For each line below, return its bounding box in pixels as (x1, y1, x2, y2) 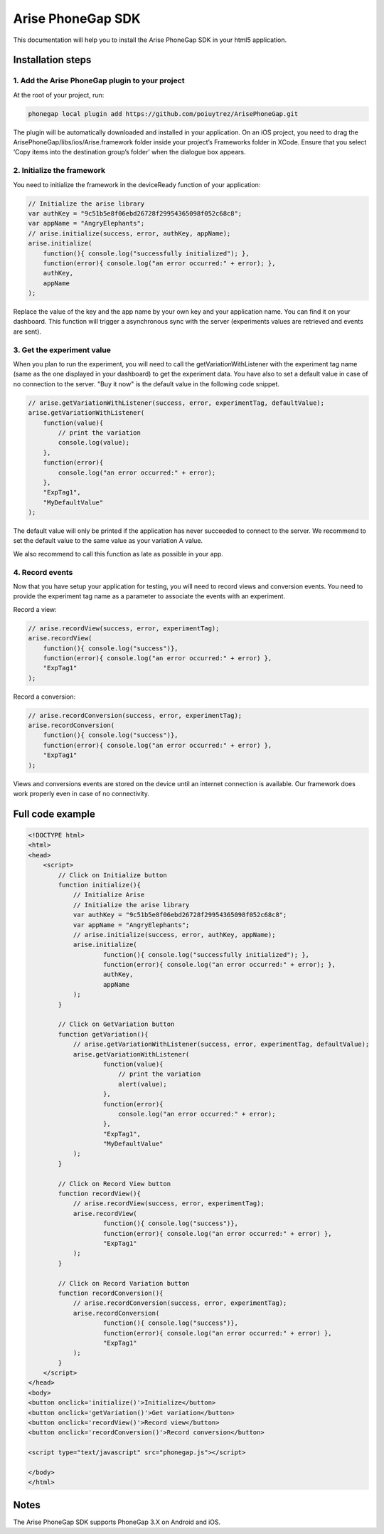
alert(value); (117, 1080, 167, 1088)
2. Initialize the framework (13, 166, 106, 176)
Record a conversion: (13, 692, 76, 701)
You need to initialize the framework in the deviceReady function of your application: (13, 180, 261, 189)
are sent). (13, 327, 42, 336)
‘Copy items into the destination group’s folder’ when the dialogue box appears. (13, 148, 246, 157)
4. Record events (13, 567, 73, 577)
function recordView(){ (58, 1190, 142, 1198)
